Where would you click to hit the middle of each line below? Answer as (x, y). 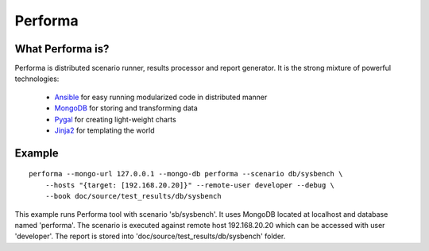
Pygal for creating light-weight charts (115, 119)
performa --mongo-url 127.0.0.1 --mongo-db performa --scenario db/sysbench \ (186, 174)
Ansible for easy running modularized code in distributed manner (161, 97)
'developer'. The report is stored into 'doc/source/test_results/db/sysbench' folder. (150, 236)
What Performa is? (62, 49)
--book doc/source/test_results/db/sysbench (133, 196)
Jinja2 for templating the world (104, 130)
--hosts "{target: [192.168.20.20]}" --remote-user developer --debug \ (190, 185)
